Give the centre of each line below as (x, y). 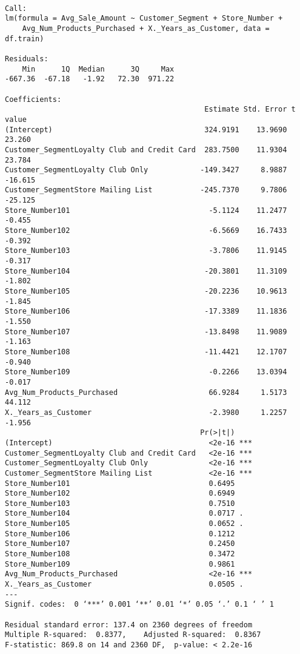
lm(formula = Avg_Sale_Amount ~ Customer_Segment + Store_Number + (144, 19)
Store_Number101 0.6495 (120, 483)
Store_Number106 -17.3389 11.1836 (146, 312)
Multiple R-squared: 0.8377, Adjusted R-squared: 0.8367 (133, 635)
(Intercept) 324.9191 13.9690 (146, 130)
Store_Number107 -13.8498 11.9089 (146, 332)
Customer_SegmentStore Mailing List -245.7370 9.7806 (146, 190)
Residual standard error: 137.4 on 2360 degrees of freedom (129, 625)
